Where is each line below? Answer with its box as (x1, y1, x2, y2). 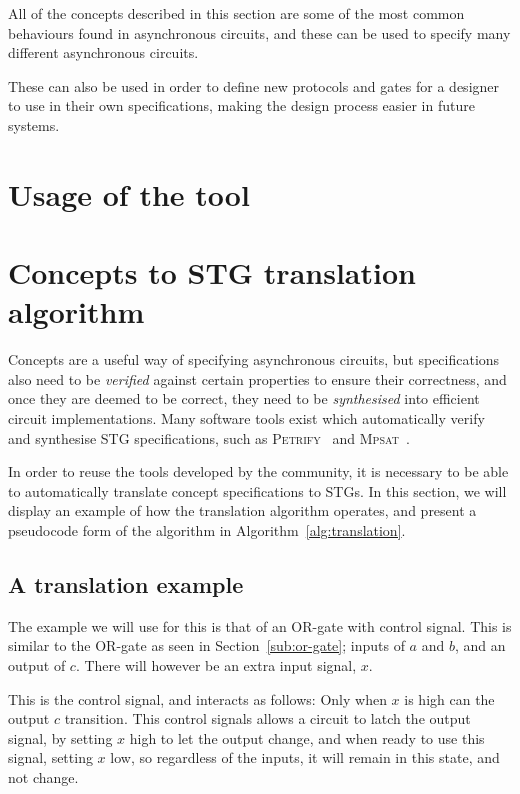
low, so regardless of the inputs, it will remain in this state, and (110, 747, 500, 768)
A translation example (8, 568, 244, 599)
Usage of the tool (8, 173, 250, 214)
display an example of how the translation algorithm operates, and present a (8, 500, 477, 521)
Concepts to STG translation (8, 252, 416, 293)
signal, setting (8, 747, 93, 768)
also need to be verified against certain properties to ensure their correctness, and (8, 368, 507, 389)
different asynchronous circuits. (8, 42, 199, 63)
